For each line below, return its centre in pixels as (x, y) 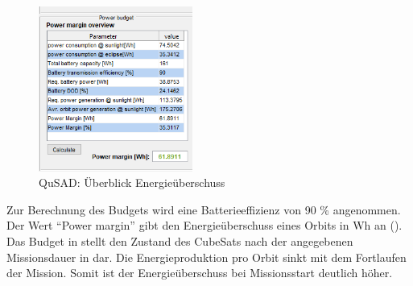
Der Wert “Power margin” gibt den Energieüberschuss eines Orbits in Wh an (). (204, 225)
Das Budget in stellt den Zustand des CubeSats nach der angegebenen (180, 241)
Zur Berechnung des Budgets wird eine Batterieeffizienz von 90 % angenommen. (204, 209)
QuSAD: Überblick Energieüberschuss (132, 182)
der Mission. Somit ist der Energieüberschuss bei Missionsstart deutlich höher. (200, 273)
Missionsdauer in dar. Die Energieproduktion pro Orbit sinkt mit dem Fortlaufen (206, 257)
